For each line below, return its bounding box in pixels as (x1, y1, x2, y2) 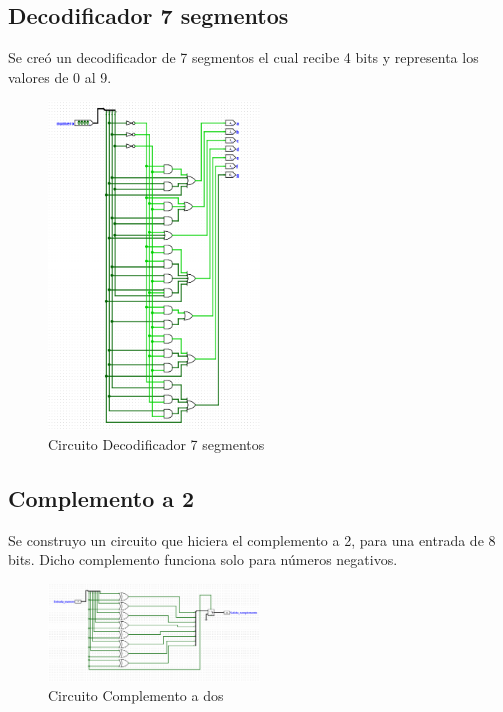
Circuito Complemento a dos (48, 685, 224, 706)
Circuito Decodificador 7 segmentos (48, 433, 265, 454)
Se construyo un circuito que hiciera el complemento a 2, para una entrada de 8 (8, 529, 496, 550)
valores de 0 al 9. (8, 66, 112, 87)
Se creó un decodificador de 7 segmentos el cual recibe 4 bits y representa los (8, 47, 479, 68)
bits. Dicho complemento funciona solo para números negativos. (8, 549, 398, 570)
